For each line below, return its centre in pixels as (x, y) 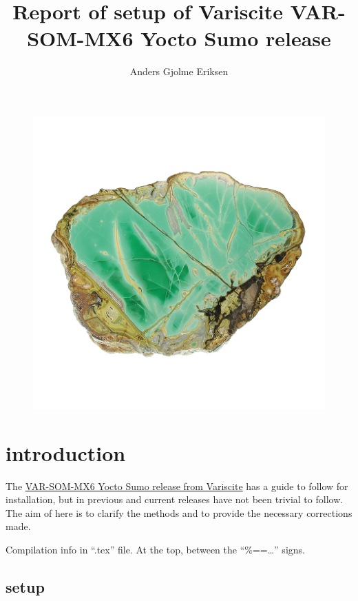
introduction (66, 452)
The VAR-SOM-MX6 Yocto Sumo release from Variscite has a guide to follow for (177, 486)
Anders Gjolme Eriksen (179, 71)
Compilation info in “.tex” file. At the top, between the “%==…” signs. (155, 549)
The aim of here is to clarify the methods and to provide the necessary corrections (179, 512)
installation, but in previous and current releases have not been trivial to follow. (175, 499)
